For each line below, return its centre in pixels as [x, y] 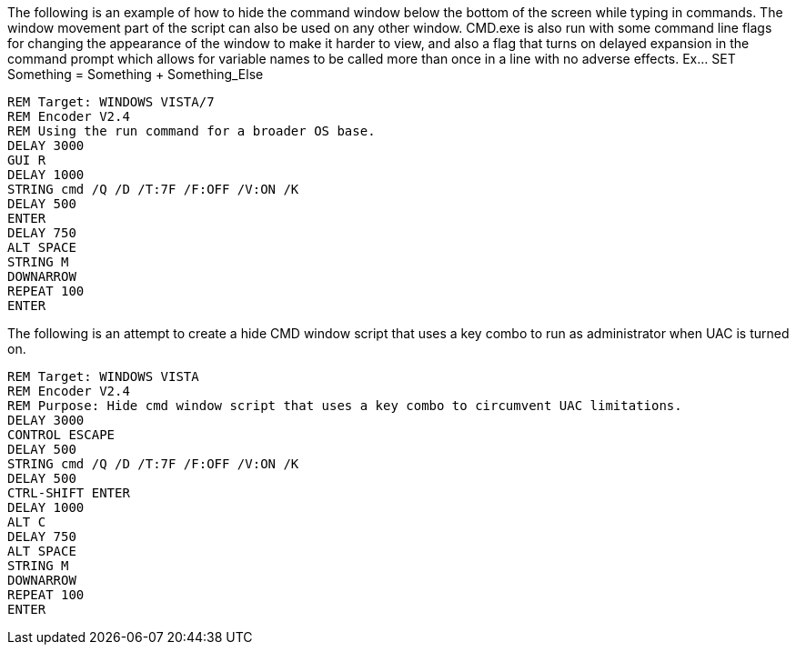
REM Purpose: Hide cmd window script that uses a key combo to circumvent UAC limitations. [345, 406]
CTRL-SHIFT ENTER [69, 493]
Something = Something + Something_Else [136, 74]
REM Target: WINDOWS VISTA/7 [111, 102]
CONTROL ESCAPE [61, 435]
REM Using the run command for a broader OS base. [191, 131]
